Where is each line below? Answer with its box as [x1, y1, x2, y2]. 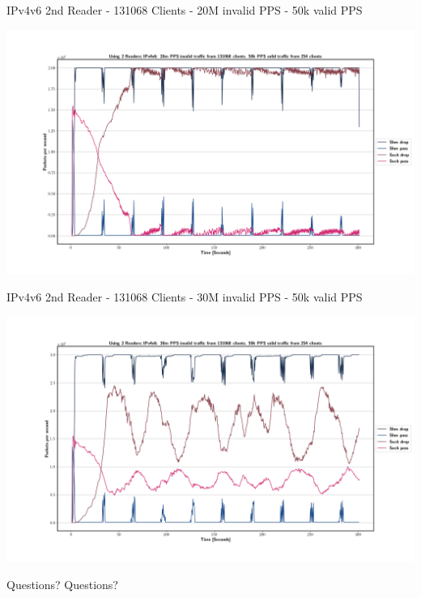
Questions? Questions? [6, 575, 118, 592]
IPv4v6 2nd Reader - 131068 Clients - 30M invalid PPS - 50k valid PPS [6, 288, 363, 305]
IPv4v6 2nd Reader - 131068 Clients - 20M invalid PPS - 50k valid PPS [6, 2, 363, 18]
